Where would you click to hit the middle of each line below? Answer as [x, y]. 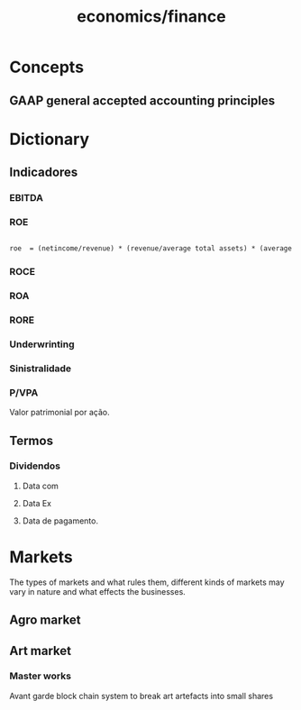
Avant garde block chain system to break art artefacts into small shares [141, 696]
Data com [40, 486]
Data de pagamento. [60, 521]
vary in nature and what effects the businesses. [98, 591]
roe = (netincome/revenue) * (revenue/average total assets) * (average [151, 249]
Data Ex [37, 503]
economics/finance [151, 17]
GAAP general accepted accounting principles [142, 100]
